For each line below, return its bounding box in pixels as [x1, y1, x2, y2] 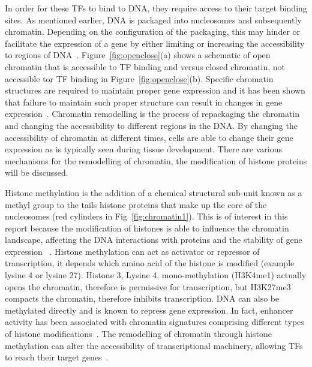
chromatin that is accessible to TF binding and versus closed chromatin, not [5, 60, 286, 73]
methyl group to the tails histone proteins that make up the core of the [5, 198, 267, 210]
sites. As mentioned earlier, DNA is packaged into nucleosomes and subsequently [5, 13, 302, 26]
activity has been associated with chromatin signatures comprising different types [5, 315, 304, 328]
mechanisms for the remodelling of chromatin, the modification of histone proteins [5, 154, 307, 167]
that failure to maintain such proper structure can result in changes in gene [5, 95, 283, 108]
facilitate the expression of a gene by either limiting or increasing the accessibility [5, 37, 305, 49]
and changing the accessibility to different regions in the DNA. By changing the [5, 119, 298, 131]
